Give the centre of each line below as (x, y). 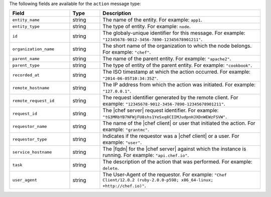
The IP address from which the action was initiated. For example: (179, 85)
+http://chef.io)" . (124, 185)
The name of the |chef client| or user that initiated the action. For (179, 123)
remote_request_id (33, 101)
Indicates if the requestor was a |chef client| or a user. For (171, 136)
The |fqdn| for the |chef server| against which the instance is (174, 149)
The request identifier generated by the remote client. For (170, 98)
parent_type (26, 65)
